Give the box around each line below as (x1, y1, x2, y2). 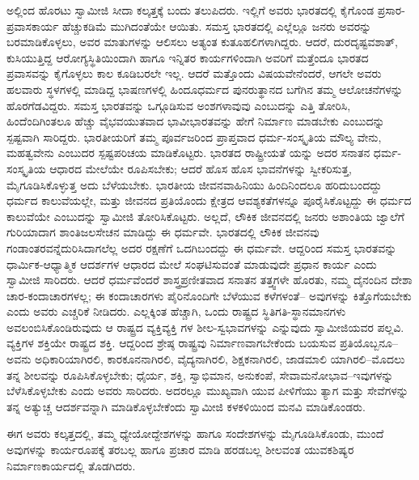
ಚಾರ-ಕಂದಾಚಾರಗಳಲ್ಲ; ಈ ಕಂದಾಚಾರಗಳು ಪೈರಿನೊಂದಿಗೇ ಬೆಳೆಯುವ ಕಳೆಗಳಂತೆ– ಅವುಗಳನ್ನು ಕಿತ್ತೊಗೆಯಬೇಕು (6, 287, 412, 304)
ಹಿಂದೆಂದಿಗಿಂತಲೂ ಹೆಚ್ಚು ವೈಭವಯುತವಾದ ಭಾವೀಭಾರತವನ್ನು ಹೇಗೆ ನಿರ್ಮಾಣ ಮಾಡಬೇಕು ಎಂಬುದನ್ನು (6, 113, 385, 130)
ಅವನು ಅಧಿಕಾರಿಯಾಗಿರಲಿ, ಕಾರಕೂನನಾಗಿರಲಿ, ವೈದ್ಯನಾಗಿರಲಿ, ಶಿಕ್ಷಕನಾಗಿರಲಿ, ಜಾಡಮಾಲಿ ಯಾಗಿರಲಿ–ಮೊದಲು (6, 350, 405, 367)
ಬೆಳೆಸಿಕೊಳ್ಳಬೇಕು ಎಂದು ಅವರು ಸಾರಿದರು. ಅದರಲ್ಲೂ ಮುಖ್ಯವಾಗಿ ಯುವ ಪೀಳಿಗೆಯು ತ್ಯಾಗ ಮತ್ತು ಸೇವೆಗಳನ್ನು (6, 382, 408, 399)
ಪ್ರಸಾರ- (377, 2, 405, 18)
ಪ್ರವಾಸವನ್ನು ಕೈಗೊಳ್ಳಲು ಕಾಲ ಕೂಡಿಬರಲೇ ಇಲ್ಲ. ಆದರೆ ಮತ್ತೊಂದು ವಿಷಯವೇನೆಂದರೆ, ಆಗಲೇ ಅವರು (6, 65, 382, 82)
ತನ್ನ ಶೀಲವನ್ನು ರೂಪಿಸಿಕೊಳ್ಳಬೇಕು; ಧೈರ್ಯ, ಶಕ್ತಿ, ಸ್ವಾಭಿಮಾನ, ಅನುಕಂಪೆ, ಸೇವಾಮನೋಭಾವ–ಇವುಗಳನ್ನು (6, 366, 394, 383)
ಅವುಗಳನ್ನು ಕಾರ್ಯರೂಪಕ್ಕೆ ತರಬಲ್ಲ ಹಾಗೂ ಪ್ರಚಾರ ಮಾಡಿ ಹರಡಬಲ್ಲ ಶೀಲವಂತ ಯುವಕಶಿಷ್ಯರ (6, 441, 354, 458)
